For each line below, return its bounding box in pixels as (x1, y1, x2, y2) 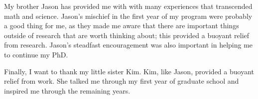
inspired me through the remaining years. (4, 85, 130, 96)
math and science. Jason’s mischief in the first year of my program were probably (4, 10, 253, 21)
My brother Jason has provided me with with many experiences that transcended (4, 1, 253, 11)
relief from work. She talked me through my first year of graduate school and (4, 76, 239, 86)
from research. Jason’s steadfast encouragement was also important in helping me (4, 40, 253, 50)
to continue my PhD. (4, 49, 68, 59)
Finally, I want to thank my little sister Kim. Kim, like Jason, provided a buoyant (4, 66, 254, 76)
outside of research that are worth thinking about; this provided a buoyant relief (4, 30, 250, 40)
